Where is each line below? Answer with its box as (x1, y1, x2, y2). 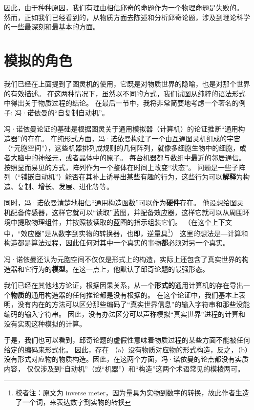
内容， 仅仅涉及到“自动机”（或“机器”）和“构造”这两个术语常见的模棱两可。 (4, 364, 245, 373)
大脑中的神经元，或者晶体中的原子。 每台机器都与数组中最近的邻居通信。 (10, 152, 246, 163)
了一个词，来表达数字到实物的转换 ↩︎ (15, 397, 131, 407)
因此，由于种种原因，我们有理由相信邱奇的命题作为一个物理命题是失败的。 (4, 2, 243, 12)
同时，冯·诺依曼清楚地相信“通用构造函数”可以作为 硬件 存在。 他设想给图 (4, 197, 237, 208)
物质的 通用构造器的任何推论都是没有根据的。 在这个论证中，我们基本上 (11, 289, 239, 300)
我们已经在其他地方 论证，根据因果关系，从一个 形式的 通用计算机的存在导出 (4, 280, 243, 290)
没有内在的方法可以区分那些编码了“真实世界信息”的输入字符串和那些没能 (17, 299, 250, 309)
